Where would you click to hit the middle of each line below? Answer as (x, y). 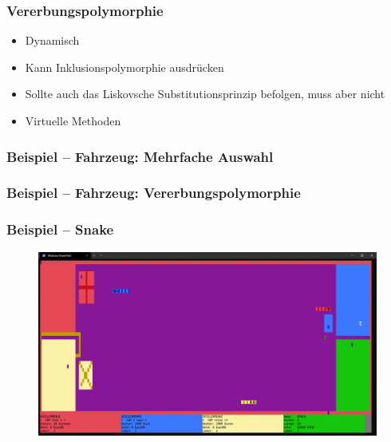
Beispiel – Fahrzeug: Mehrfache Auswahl (140, 156)
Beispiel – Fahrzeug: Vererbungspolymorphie (154, 193)
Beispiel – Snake (60, 229)
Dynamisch (52, 40)
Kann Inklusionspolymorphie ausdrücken (124, 67)
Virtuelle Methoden (73, 120)
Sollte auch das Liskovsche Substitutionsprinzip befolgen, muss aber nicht (205, 94)
